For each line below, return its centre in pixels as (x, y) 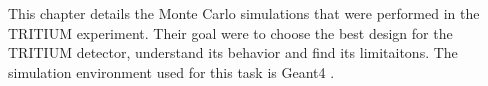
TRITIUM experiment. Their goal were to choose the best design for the (230, 32)
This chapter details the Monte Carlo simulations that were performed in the (244, 13)
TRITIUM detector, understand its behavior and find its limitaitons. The (233, 52)
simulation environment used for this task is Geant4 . (171, 71)
